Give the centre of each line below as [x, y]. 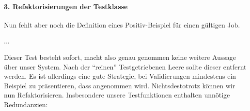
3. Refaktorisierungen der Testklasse [66, 6]
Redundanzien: [26, 104]
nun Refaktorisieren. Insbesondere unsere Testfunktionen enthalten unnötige [117, 95]
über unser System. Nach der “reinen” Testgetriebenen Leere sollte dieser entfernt [125, 66]
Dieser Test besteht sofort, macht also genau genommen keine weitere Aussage [120, 57]
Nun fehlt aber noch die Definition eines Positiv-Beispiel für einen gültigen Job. [122, 24]
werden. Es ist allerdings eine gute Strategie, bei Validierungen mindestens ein [120, 76]
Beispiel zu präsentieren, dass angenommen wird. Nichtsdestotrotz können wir [120, 85]
